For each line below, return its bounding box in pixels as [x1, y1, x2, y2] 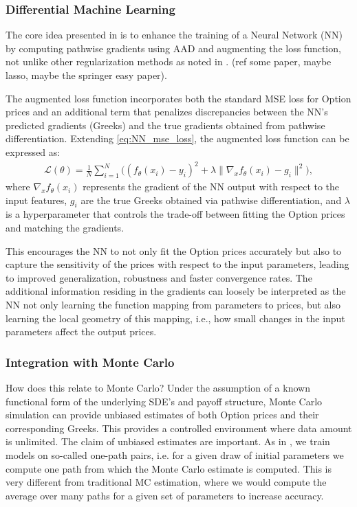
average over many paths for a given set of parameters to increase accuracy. [6, 488, 324, 502]
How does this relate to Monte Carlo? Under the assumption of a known [6, 381, 310, 395]
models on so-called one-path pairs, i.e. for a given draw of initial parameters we [6, 448, 344, 462]
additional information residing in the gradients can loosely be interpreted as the [6, 284, 346, 298]
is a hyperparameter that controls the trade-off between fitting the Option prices [6, 207, 345, 221]
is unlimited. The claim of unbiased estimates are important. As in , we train [6, 434, 330, 449]
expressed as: [6, 144, 61, 159]
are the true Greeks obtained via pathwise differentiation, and [80, 192, 342, 207]
